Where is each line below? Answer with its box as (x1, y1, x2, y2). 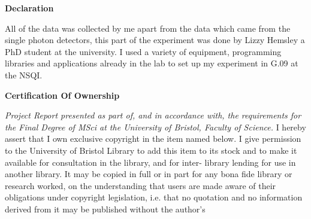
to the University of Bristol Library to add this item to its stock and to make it (5, 144, 297, 156)
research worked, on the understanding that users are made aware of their (5, 179, 276, 191)
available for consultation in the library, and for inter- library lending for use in (5, 156, 296, 168)
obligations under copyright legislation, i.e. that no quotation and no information (5, 191, 303, 203)
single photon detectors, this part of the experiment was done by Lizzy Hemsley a (5, 34, 305, 46)
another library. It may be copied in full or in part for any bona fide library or (5, 168, 292, 180)
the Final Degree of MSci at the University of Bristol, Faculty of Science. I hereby (5, 120, 306, 133)
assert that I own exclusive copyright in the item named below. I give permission (5, 132, 301, 145)
